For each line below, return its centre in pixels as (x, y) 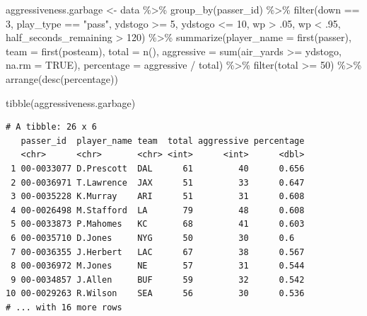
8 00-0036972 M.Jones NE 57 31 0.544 (158, 266)
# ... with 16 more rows (64, 307)
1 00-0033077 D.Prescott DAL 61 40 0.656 (158, 168)
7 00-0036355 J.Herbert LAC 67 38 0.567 (158, 252)
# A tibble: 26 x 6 (51, 127)
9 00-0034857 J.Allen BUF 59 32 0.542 (158, 280)
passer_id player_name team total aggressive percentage (163, 141)
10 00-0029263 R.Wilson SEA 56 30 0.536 (155, 294)
